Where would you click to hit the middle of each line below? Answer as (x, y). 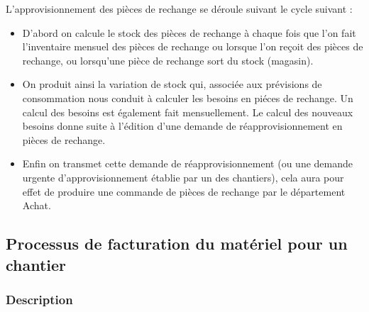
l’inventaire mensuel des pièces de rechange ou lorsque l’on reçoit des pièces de (193, 46)
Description (39, 299)
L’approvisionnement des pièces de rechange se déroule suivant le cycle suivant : (179, 9)
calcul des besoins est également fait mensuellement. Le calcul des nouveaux (188, 112)
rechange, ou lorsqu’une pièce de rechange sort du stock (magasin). (168, 60)
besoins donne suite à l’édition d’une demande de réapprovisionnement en (182, 126)
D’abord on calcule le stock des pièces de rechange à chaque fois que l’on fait (189, 32)
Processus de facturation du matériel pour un (177, 244)
